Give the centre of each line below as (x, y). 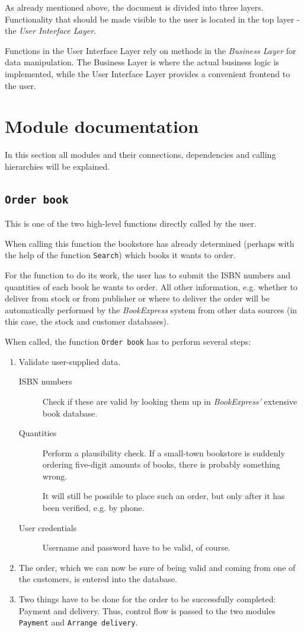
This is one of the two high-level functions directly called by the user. (131, 223)
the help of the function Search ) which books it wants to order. (120, 255)
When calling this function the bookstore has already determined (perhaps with (150, 243)
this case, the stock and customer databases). (87, 321)
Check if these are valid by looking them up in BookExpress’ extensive (170, 401)
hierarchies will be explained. (57, 166)
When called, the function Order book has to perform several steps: (128, 342)
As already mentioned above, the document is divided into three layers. (134, 7)
